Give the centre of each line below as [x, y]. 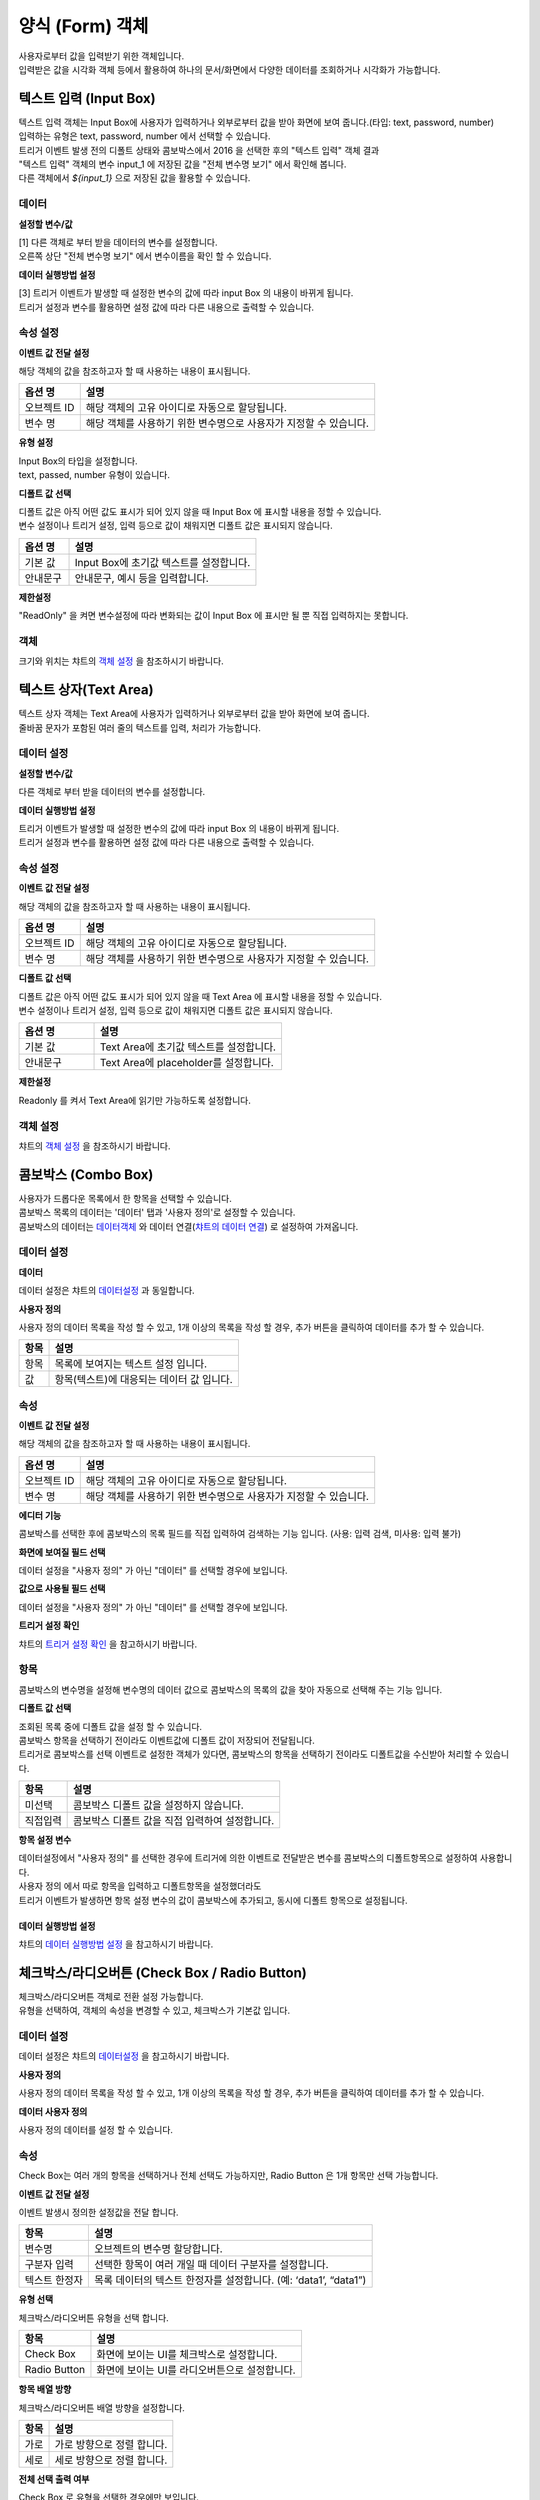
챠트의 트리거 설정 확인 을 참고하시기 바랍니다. [108, 1644]
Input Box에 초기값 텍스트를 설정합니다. [162, 562]
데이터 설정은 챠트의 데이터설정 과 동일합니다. [106, 1291]
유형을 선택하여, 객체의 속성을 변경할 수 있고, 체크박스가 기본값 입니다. [154, 2011]
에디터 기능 [40, 1515]
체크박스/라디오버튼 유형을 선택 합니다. [93, 2317]
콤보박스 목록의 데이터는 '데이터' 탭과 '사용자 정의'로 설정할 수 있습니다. [157, 1212]
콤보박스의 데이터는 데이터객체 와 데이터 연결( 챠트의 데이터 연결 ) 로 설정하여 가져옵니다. [188, 1226]
